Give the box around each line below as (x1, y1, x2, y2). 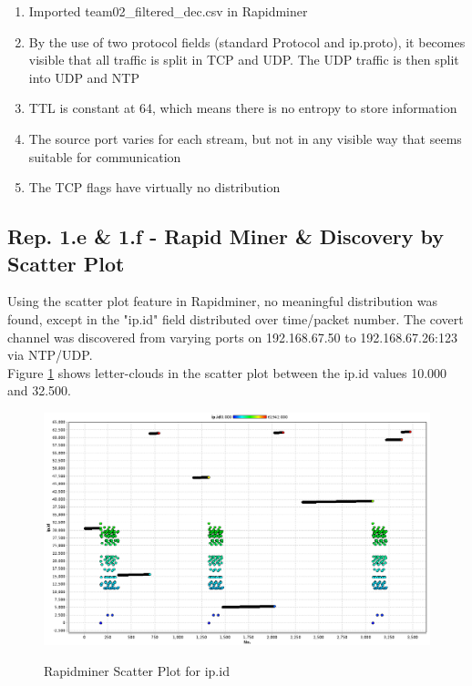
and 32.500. (7, 381, 72, 400)
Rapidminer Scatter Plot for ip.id (44, 660, 230, 680)
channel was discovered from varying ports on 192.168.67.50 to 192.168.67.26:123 (7, 327, 457, 346)
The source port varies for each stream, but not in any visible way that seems (28, 128, 462, 148)
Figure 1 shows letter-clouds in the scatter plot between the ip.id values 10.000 (7, 363, 447, 382)
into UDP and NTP (28, 67, 139, 87)
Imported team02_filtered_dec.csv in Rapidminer (28, 2, 308, 20)
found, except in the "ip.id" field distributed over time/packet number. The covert (7, 309, 464, 328)
